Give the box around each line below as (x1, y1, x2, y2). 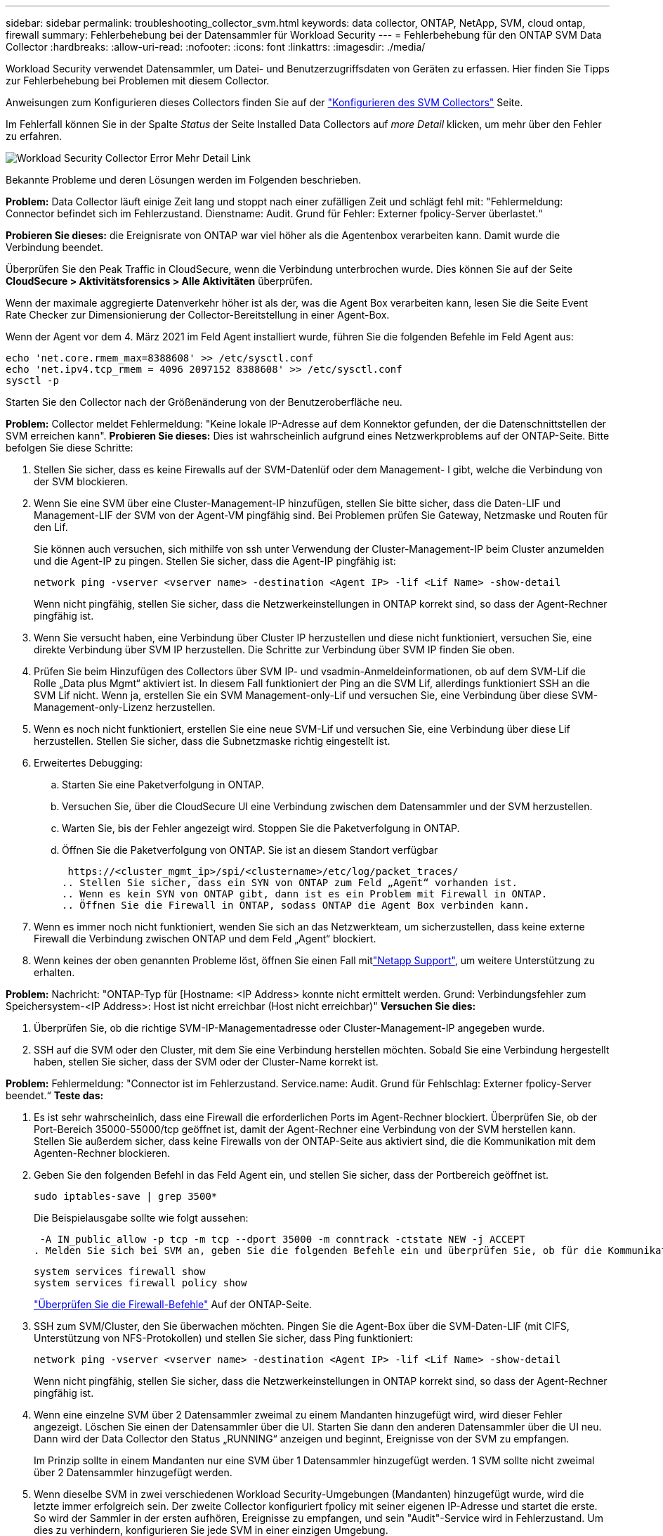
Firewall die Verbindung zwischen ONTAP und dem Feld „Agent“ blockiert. (34, 933, 376, 945)
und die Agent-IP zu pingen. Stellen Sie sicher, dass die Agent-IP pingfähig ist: (34, 555, 396, 567)
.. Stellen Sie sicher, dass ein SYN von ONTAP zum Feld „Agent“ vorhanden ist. (62, 877, 518, 888)
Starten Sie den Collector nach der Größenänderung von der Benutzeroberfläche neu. (6, 396, 402, 408)
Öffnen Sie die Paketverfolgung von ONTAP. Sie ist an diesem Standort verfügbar (62, 844, 438, 856)
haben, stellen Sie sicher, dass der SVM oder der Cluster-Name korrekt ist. (34, 1056, 379, 1068)
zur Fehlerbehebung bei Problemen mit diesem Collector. (6, 75, 270, 87)
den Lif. (34, 521, 68, 533)
